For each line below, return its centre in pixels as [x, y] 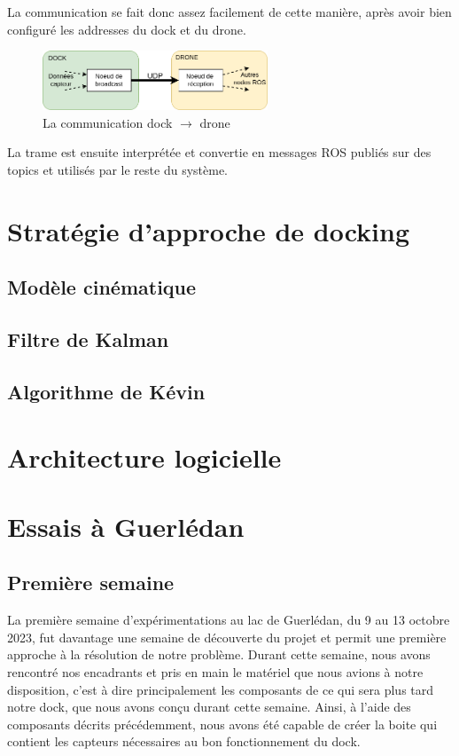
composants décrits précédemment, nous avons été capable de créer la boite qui [222, 724]
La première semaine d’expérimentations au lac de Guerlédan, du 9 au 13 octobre [229, 620]
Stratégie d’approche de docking [209, 230]
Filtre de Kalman [88, 339]
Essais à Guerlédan [126, 526]
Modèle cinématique [102, 287]
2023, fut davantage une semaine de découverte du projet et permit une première [227, 637]
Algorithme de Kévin [106, 391]
